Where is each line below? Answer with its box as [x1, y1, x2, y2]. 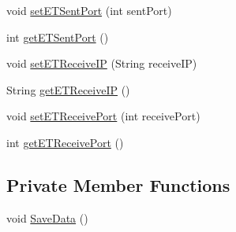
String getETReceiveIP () [6, 81, 130, 98]
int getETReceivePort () [6, 134, 124, 150]
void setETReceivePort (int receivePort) [6, 108, 200, 124]
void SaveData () [6, 209, 88, 226]
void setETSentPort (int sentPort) [6, 2, 172, 18]
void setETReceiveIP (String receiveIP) [6, 55, 197, 72]
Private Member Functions [6, 172, 230, 197]
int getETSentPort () [6, 28, 109, 45]
